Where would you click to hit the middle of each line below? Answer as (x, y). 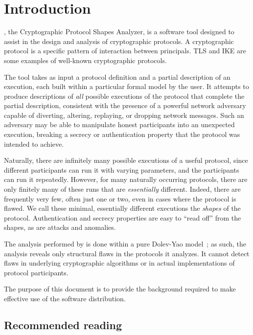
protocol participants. (36, 272)
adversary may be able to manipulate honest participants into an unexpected (119, 124)
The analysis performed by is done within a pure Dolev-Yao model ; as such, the (125, 244)
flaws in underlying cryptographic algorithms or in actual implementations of (119, 263)
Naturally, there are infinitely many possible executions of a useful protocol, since (126, 160)
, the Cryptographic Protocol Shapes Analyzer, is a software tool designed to (119, 32)
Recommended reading (63, 324)
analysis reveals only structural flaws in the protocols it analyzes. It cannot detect (127, 253)
